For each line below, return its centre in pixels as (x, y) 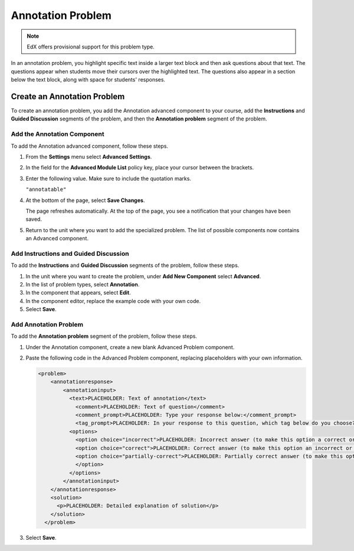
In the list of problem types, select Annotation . (83, 284)
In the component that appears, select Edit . (78, 293)
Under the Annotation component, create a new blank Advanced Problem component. (130, 347)
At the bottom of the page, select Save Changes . (85, 200)
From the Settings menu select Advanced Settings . (89, 157)
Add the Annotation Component (58, 134)
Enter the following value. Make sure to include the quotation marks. (109, 178)
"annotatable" (46, 190)
